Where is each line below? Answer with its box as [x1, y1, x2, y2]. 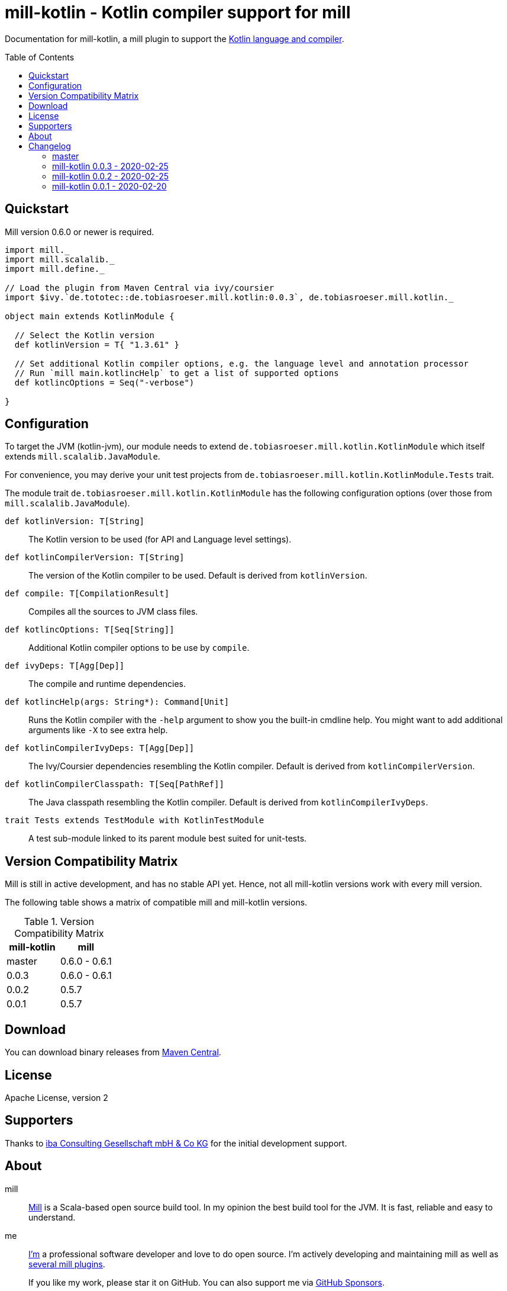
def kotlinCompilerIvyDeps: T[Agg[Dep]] [5, 743, 195, 753]
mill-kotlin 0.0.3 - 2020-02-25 [52, 160, 169, 171]
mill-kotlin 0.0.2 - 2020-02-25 [52, 171, 169, 181]
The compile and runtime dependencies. [28, 679, 186, 689]
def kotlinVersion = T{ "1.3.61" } [14, 339, 180, 349]
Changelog [28, 140, 71, 151]
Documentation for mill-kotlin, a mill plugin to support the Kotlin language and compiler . [5, 33, 344, 44]
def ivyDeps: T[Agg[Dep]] [5, 661, 125, 671]
